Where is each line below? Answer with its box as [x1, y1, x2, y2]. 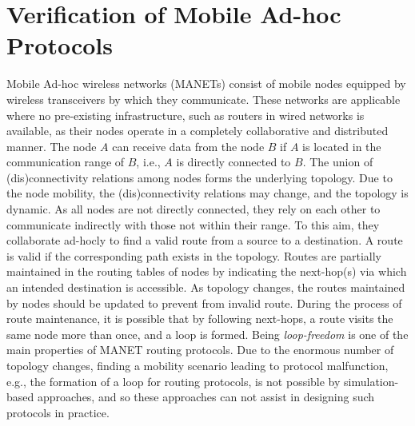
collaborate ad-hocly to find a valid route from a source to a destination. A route [6, 232, 403, 249]
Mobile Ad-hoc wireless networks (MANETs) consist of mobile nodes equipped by [6, 75, 406, 92]
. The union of [302, 153, 373, 170]
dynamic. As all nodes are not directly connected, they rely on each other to [6, 201, 381, 217]
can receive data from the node [112, 137, 265, 154]
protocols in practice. [6, 404, 110, 420]
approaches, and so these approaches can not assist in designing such [37, 388, 375, 405]
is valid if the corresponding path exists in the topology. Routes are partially [6, 247, 381, 264]
